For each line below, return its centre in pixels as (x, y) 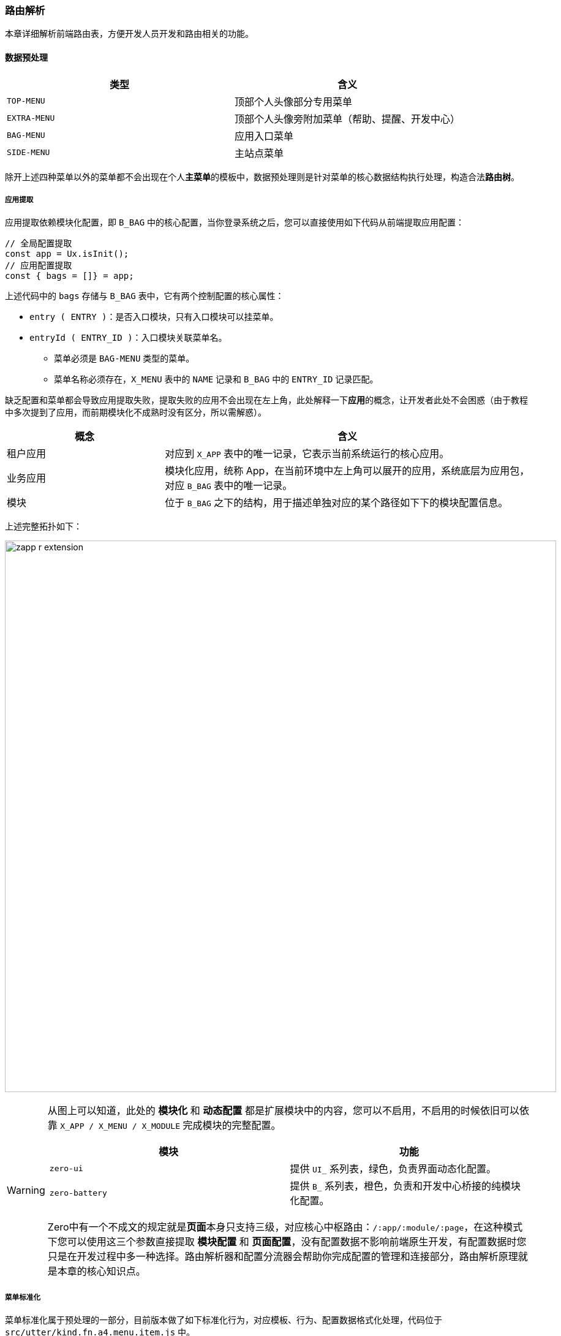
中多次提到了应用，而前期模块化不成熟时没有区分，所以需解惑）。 (136, 412)
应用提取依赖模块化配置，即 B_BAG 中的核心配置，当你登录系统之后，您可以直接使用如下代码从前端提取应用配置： (235, 222)
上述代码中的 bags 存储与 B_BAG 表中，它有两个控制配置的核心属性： (145, 296)
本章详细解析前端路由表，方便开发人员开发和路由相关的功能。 (129, 34)
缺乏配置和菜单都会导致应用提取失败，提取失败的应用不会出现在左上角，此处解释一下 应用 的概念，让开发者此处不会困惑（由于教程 (266, 400)
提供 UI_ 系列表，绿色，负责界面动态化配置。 (393, 1169)
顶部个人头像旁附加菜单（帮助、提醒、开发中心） (348, 119)
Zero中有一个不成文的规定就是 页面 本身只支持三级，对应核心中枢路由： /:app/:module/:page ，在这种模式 (285, 1227)
